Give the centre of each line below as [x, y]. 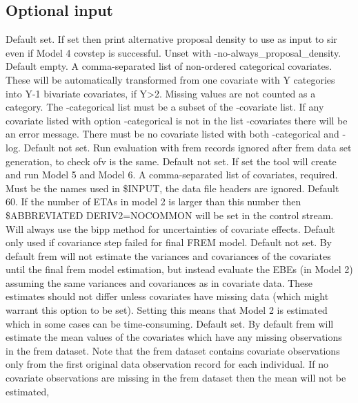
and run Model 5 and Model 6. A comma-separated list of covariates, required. [172, 175]
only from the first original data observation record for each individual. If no [167, 364]
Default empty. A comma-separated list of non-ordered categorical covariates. [169, 66]
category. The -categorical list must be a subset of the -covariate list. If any [165, 107]
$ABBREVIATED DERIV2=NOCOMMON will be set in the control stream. [170, 215]
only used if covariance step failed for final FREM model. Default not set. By [169, 242]
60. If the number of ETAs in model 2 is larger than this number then [153, 201]
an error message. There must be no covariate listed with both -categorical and [172, 134]
